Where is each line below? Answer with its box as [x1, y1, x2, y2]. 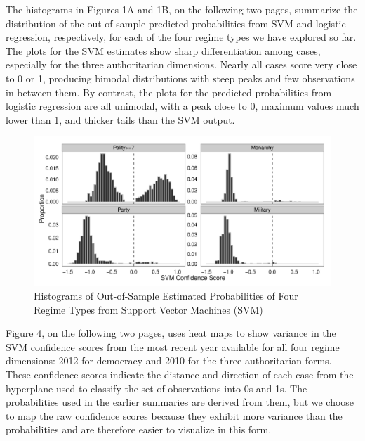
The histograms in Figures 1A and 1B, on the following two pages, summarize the [6, 2, 358, 16]
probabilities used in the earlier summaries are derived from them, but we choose [6, 395, 354, 409]
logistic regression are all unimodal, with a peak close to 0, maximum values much [6, 98, 359, 113]
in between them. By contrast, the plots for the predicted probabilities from [6, 84, 332, 99]
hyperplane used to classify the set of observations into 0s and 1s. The [6, 381, 307, 395]
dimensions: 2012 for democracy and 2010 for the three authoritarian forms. [6, 353, 332, 368]
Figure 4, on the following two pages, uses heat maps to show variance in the [6, 326, 336, 340]
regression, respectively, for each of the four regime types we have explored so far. [6, 30, 357, 44]
